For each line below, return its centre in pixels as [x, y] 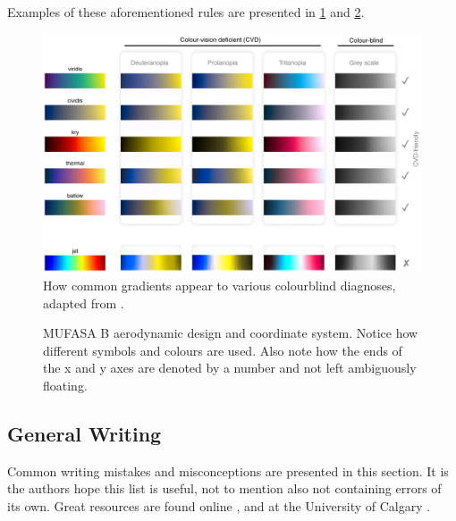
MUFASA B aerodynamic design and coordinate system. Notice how [231, 333]
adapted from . [84, 303]
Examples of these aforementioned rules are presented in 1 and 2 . [186, 12]
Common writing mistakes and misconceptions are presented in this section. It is [228, 471]
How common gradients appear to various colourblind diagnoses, [220, 286]
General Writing [84, 434]
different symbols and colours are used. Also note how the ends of [223, 350]
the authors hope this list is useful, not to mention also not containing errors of [224, 488]
